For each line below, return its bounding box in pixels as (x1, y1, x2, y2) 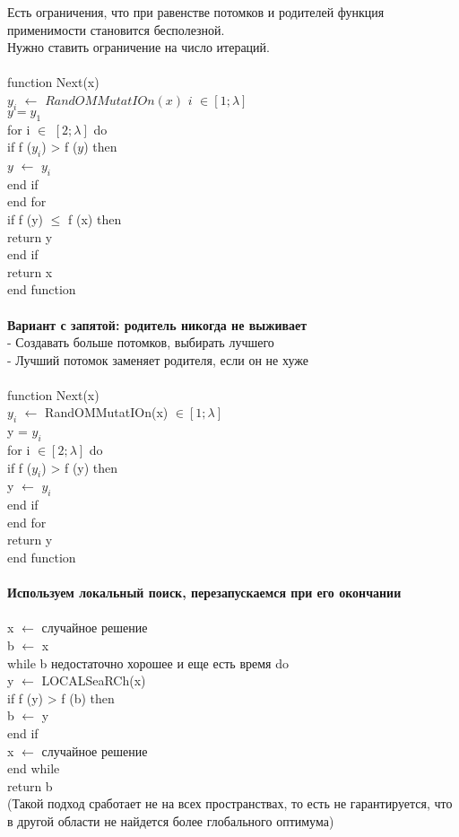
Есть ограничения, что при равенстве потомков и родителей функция (7, 3, 385, 21)
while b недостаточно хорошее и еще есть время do (7, 653, 289, 672)
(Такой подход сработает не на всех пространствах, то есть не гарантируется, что (7, 794, 453, 813)
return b (7, 776, 53, 795)
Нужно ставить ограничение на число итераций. (7, 38, 270, 57)
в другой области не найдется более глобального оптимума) (7, 811, 334, 830)
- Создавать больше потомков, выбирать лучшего (7, 333, 274, 352)
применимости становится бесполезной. (7, 20, 225, 39)
